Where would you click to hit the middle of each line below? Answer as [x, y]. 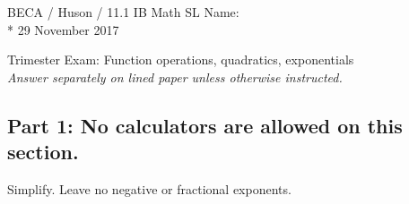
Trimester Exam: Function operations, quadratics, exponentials [181, 59]
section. [43, 152]
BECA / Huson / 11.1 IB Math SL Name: [123, 12]
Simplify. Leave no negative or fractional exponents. [149, 188]
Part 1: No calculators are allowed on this [205, 125]
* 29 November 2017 [63, 29]
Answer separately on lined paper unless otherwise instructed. [175, 76]
